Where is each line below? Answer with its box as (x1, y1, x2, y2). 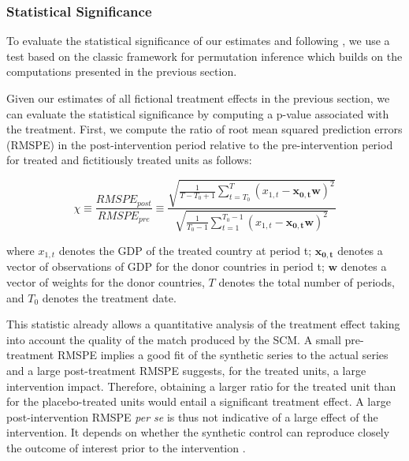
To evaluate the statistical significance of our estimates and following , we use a (6, 32, 390, 49)
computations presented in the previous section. (6, 63, 237, 80)
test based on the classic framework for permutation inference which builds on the (6, 47, 403, 64)
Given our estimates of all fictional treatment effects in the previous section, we (6, 90, 390, 106)
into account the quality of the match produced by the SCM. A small (6, 331, 341, 347)
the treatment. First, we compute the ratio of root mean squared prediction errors (6, 121, 403, 137)
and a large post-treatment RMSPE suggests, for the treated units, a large (6, 362, 366, 378)
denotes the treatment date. (42, 289, 177, 305)
